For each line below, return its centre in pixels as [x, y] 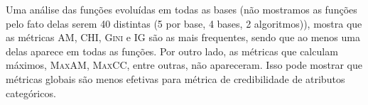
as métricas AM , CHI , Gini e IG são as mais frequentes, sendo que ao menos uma [183, 37]
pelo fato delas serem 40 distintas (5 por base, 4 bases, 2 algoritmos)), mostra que [184, 23]
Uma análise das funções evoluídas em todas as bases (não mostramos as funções [182, 9]
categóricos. [31, 93]
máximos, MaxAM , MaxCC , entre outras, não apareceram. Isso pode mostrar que [184, 65]
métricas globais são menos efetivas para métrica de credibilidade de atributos [175, 78]
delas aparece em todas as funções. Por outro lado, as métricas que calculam [172, 51]
